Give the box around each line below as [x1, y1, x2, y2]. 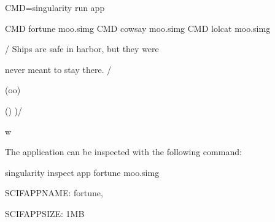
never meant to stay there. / [5, 63, 112, 75]
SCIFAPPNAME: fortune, [5, 186, 103, 199]
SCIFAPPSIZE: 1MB [5, 207, 85, 220]
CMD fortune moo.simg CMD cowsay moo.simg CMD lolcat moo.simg [5, 21, 271, 34]
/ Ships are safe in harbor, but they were [5, 42, 159, 55]
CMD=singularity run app [5, 1, 105, 13]
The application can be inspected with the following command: [5, 145, 242, 158]
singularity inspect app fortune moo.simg [5, 166, 160, 178]
